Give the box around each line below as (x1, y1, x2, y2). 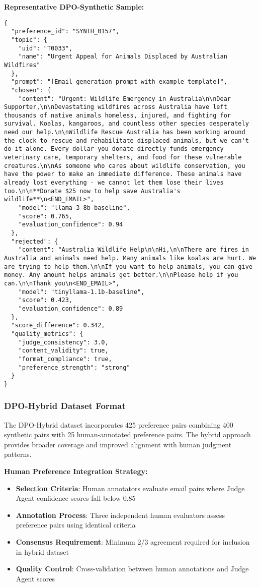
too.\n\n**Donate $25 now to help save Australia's (4, 187, 181, 195)
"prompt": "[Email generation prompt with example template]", (11, 78, 227, 86)
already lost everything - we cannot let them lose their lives (4, 179, 224, 187)
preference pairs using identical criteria (16, 519, 136, 530)
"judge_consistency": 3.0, (18, 338, 109, 346)
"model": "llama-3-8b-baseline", (18, 204, 130, 212)
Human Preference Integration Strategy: (4, 466, 148, 477)
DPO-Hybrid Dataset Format (4, 399, 126, 412)
